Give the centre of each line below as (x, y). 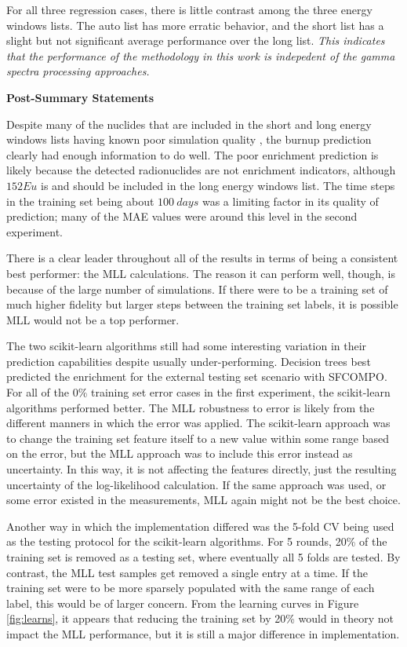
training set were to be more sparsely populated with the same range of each (191, 588)
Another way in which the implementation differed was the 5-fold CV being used (200, 526)
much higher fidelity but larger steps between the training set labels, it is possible (202, 304)
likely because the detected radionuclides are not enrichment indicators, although (201, 170)
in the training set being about (80, 201)
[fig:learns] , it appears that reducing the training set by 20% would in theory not (200, 618)
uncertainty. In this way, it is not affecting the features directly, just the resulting (202, 469)
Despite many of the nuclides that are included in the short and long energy (189, 124)
